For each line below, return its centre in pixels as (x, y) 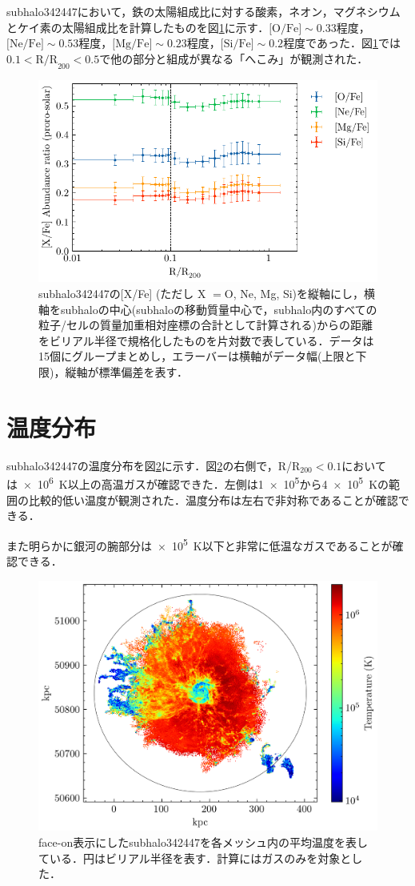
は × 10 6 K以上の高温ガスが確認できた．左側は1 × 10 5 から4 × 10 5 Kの (198, 483)
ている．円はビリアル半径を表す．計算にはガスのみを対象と (195, 858)
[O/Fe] (285, 28)
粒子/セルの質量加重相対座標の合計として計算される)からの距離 (206, 325)
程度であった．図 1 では (342, 43)
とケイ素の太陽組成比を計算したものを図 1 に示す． (138, 27)
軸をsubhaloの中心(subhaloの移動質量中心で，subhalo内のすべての (208, 309)
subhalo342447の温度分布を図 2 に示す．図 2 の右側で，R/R (154, 465)
